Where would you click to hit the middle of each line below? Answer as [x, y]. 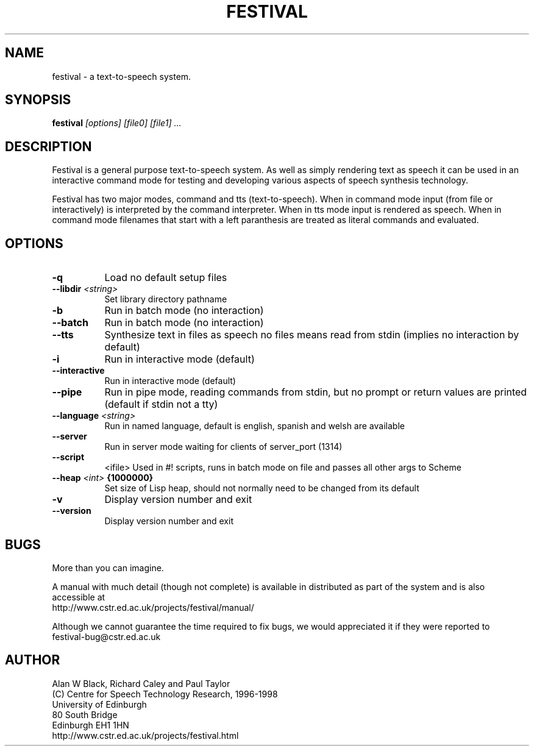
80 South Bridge [85, 714]
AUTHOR [33, 660]
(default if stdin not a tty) [161, 404]
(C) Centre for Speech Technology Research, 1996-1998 [165, 694]
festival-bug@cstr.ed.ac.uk [106, 636]
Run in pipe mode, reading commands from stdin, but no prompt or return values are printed [316, 392]
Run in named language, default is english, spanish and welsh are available [255, 426]
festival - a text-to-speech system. [122, 76]
